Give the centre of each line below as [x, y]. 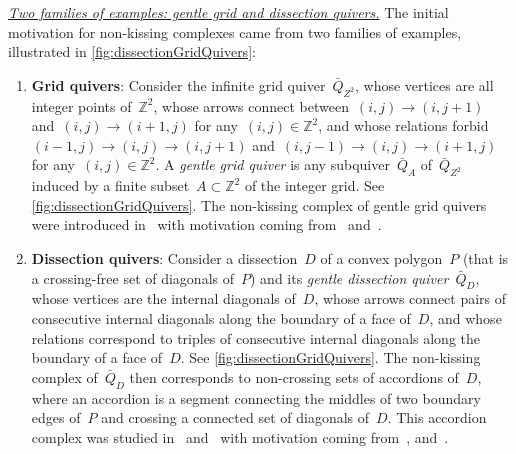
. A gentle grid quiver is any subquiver [272, 164]
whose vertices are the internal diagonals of [163, 298]
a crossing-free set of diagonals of [132, 277]
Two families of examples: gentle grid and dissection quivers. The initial [228, 12]
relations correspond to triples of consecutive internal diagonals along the [256, 337]
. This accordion [437, 417]
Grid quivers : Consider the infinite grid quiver [178, 84]
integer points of [81, 105]
